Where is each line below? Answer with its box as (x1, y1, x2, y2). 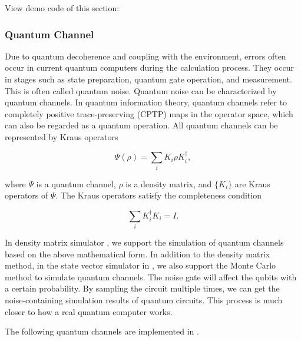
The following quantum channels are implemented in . (5, 325, 199, 337)
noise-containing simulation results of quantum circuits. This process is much (5, 294, 283, 306)
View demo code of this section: (5, 2, 120, 14)
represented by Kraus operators (5, 130, 118, 143)
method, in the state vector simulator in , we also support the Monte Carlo (5, 259, 276, 272)
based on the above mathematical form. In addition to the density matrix (5, 247, 270, 260)
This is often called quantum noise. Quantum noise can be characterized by (5, 84, 277, 97)
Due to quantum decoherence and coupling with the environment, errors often (5, 49, 286, 62)
